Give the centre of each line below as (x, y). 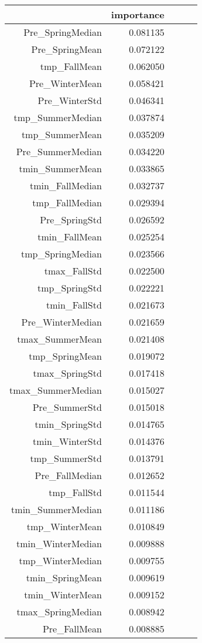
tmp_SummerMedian (58, 117)
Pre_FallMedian (68, 475)
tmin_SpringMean (64, 577)
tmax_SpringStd (67, 373)
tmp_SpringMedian (61, 254)
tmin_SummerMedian (57, 509)
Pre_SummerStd (67, 407)
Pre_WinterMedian (61, 322)
